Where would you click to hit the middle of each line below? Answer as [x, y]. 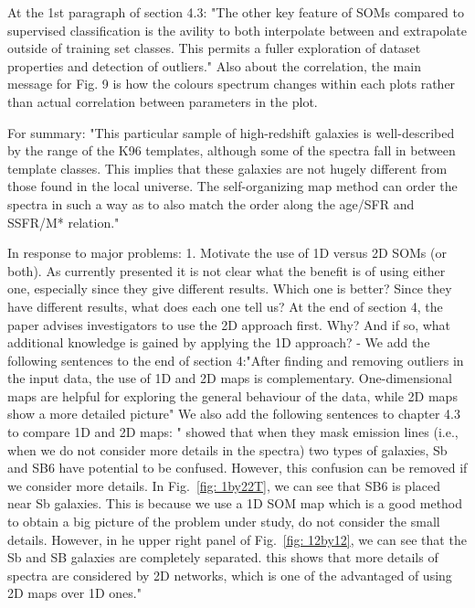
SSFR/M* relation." [63, 222]
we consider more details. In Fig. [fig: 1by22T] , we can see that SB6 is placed [224, 485]
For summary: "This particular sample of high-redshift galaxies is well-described [231, 132]
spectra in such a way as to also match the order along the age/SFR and [211, 203]
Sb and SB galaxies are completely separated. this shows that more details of [223, 557]
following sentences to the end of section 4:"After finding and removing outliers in [236, 360]
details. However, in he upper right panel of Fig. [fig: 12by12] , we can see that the [237, 539]
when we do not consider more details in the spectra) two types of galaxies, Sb [227, 449]
